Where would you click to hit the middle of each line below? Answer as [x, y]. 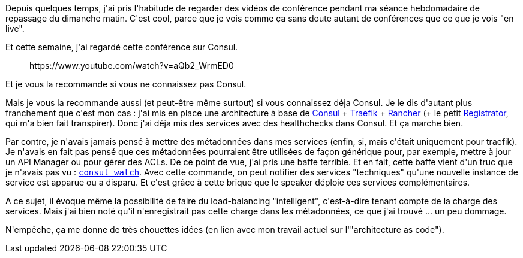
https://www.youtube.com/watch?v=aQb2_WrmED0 [132, 66]
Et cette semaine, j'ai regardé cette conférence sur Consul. [122, 47]
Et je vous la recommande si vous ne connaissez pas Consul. [126, 84]
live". [15, 28]
